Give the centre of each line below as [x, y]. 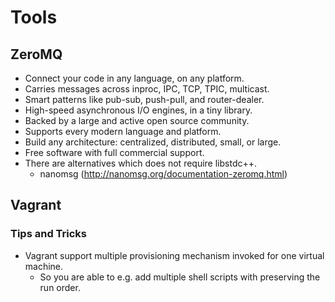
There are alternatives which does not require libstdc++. [141, 163]
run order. [60, 287]
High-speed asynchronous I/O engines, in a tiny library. [138, 110]
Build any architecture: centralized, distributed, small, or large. [153, 142]
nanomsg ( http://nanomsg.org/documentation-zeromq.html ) [163, 174]
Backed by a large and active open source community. [137, 120]
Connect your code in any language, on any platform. [134, 78]
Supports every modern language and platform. [123, 131]
